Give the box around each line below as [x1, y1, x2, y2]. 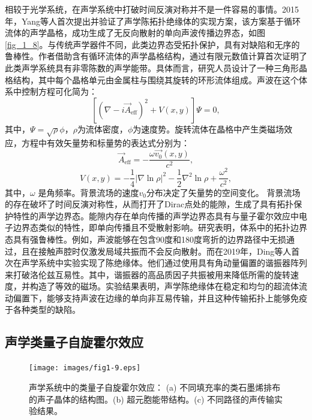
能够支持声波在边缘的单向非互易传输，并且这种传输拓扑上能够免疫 [46, 291, 307, 304]
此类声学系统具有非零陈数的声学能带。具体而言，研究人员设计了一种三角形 [5, 61, 299, 74]
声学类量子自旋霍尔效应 [5, 333, 143, 351]
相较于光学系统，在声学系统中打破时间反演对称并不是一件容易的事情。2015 [5, 3, 299, 15]
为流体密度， [77, 122, 128, 135]
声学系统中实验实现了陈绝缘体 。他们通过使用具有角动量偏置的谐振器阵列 [21, 256, 307, 269]
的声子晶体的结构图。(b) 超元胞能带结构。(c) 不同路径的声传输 [29, 392, 275, 405]
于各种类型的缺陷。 [5, 303, 80, 316]
